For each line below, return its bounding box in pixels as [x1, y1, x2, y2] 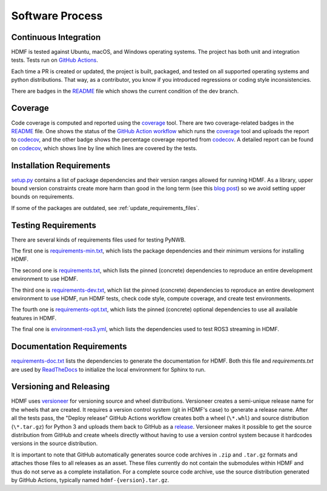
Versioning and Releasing [11, 381, 110, 392]
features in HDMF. [11, 314, 57, 321]
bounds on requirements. [11, 193, 74, 200]
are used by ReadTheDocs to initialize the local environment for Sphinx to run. [11, 366, 206, 373]
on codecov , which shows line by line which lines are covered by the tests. [11, 144, 197, 151]
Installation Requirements [11, 160, 111, 171]
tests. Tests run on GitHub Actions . [11, 56, 98, 64]
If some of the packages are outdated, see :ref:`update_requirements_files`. [11, 204, 200, 211]
